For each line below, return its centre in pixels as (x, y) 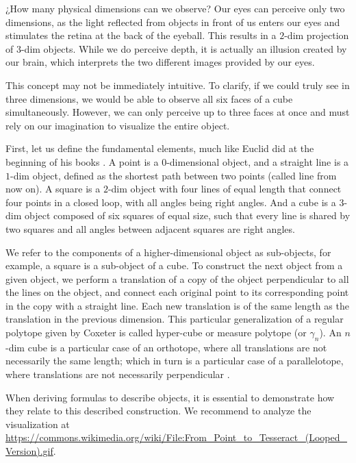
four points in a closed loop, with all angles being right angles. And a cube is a (171, 202)
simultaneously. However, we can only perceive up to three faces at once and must (178, 112)
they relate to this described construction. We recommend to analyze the (158, 411)
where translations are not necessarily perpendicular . (118, 374)
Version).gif (29, 451)
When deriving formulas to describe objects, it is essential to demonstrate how (170, 397)
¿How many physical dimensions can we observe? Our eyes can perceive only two (175, 8)
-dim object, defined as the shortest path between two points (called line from (174, 175)
